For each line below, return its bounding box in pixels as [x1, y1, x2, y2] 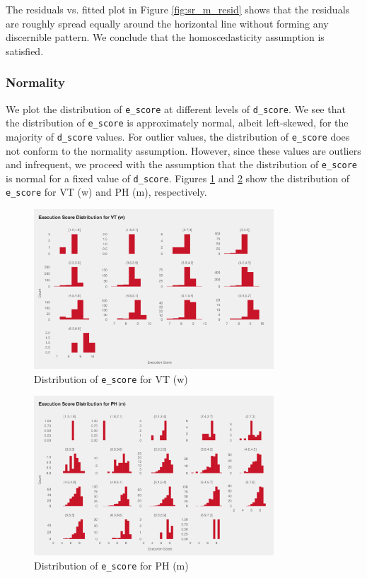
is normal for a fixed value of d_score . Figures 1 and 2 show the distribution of [6, 170, 350, 185]
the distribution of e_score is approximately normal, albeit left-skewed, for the [6, 115, 349, 130]
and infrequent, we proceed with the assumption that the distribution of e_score [6, 157, 357, 172]
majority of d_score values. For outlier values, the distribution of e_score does [6, 129, 350, 143]
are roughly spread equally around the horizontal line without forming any [6, 16, 329, 30]
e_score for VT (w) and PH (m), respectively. [6, 184, 207, 199]
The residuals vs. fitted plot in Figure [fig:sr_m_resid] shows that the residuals [6, 2, 350, 16]
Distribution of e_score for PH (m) [34, 558, 189, 572]
